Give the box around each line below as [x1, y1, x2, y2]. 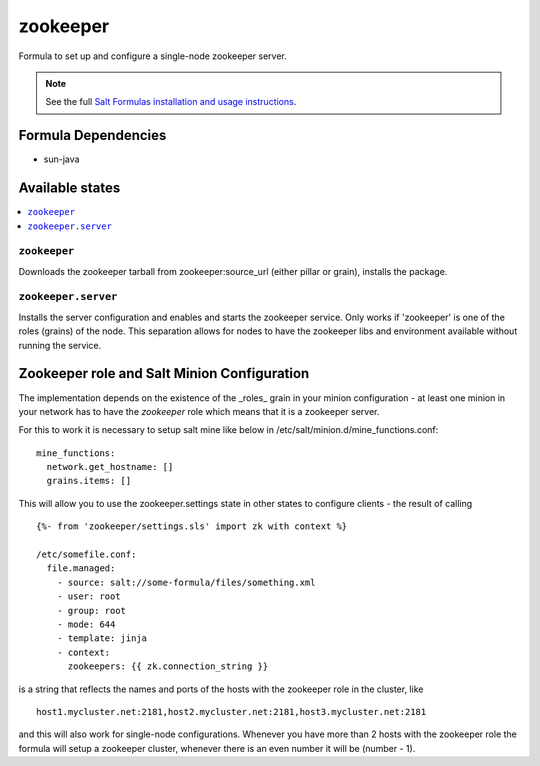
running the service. [18, 339, 102, 351]
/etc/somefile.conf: [36, 549, 137, 560]
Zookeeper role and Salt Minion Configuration [18, 365, 310, 382]
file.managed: [46, 563, 116, 574]
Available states [18, 180, 121, 197]
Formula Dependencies [18, 127, 167, 144]
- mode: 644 [56, 618, 116, 630]
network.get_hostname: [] [46, 461, 174, 473]
